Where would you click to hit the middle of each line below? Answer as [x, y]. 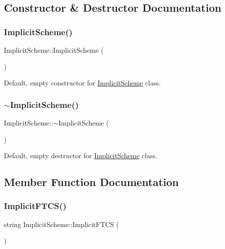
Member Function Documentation [92, 182]
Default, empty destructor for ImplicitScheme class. [81, 156]
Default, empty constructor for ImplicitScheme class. [83, 83]
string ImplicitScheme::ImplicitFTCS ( [61, 224]
